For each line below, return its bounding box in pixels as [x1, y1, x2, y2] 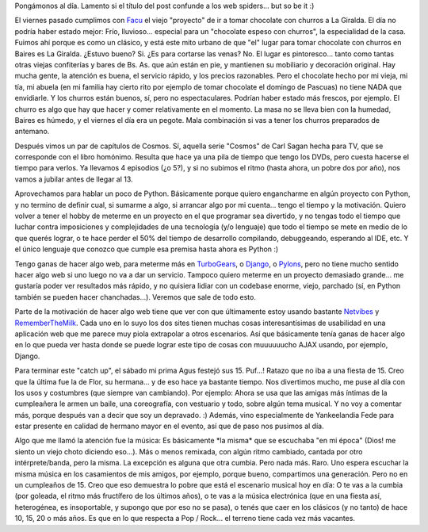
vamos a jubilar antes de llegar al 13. [14, 174, 134, 184]
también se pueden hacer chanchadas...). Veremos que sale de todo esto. [14, 292, 257, 301]
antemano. [14, 127, 50, 136]
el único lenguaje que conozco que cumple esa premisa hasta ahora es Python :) [14, 244, 279, 254]
